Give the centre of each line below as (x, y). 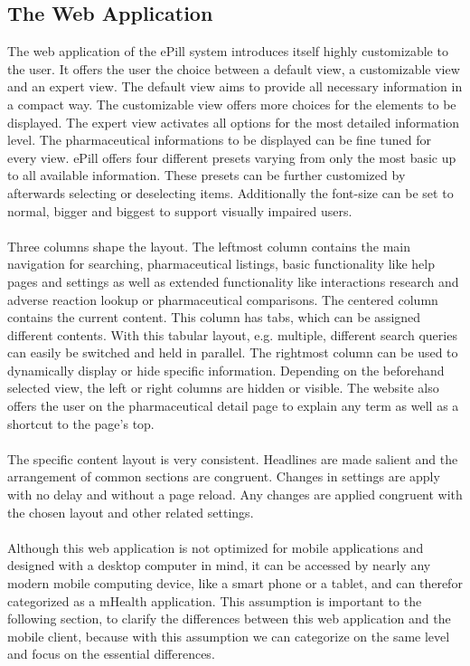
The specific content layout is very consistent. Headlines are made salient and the (233, 458)
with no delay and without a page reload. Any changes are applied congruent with (235, 495)
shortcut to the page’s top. (81, 423)
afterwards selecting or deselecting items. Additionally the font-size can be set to (230, 192)
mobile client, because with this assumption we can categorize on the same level (229, 636)
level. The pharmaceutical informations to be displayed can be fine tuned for (219, 140)
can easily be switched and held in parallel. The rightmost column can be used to (233, 352)
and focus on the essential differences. (111, 654)
